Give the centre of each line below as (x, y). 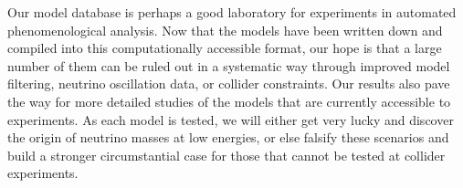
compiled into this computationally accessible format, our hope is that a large (225, 48)
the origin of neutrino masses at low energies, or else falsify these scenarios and (228, 137)
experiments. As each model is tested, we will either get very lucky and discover (231, 119)
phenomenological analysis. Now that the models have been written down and (225, 30)
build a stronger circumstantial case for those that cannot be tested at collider (226, 155)
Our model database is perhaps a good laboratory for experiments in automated (232, 12)
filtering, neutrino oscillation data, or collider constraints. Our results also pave (229, 84)
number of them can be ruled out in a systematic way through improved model (229, 65)
